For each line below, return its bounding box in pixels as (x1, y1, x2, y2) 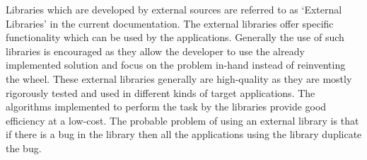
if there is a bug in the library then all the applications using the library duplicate (6, 127, 362, 142)
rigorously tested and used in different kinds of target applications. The (6, 85, 315, 100)
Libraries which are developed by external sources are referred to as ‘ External (6, 2, 342, 16)
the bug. (6, 140, 42, 155)
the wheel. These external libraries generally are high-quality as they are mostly (6, 71, 352, 86)
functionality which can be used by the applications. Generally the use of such (6, 30, 344, 45)
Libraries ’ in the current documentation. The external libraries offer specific (6, 16, 334, 30)
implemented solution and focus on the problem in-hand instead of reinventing (6, 57, 346, 72)
